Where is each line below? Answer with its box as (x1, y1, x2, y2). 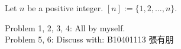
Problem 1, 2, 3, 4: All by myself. (5, 21, 125, 34)
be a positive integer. (27, 2, 104, 14)
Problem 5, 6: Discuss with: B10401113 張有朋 (5, 33, 174, 45)
